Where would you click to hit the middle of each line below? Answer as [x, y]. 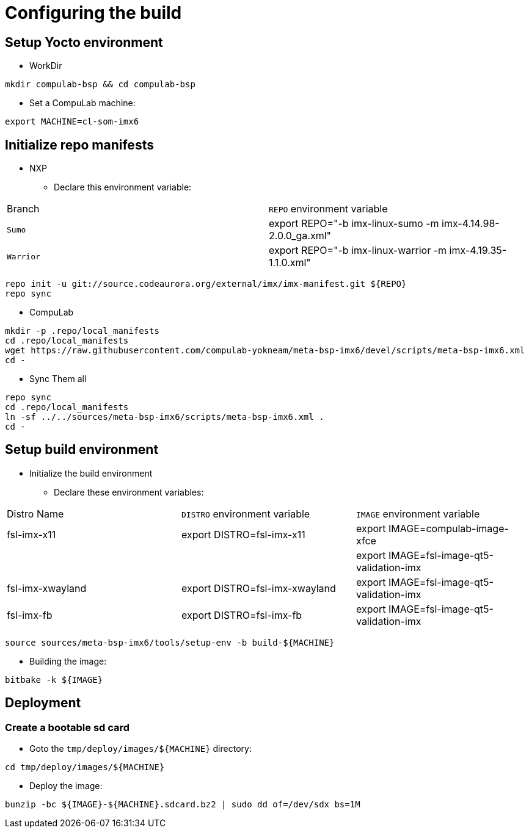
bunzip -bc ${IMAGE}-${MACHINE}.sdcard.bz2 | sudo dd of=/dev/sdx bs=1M [183, 805]
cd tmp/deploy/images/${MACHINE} [85, 767]
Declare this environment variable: [123, 187]
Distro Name [35, 514]
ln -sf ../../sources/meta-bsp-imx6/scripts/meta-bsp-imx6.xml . [165, 417]
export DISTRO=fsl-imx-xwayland [258, 588]
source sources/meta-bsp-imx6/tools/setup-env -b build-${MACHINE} [170, 642]
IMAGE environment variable [418, 514]
